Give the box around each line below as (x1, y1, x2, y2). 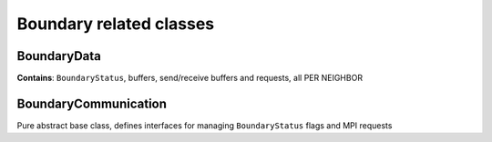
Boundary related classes (16, 14, 215, 34)
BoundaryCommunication (16, 96, 168, 111)
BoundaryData (16, 48, 102, 64)
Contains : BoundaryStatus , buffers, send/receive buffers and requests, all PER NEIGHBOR (16, 73, 364, 84)
